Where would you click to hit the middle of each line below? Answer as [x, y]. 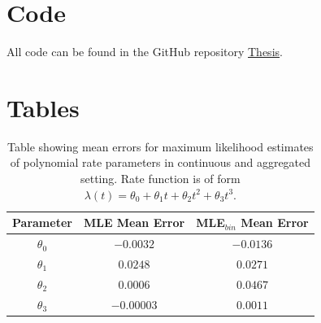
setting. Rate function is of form [160, 179]
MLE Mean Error [134, 223]
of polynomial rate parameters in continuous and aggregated [160, 162]
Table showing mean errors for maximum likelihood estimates [160, 146]
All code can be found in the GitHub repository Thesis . [145, 52]
